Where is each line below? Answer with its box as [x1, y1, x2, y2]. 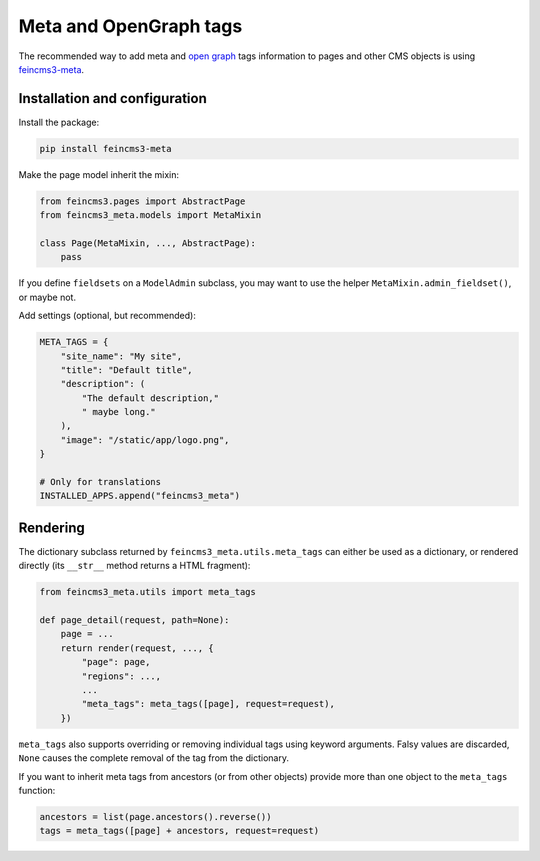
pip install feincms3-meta [39, 143, 172, 154]
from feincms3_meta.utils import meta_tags [39, 586, 257, 598]
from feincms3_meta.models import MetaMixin [39, 210, 262, 221]
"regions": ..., [81, 670, 162, 682]
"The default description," [81, 392, 220, 404]
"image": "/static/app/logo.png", [60, 434, 230, 445]
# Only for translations [39, 476, 162, 488]
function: [18, 784, 56, 796]
